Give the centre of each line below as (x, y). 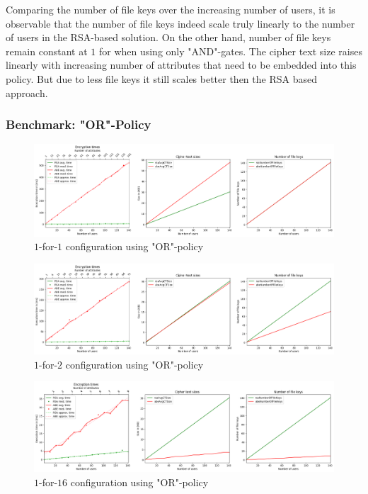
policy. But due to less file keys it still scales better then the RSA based (161, 78)
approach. (27, 92)
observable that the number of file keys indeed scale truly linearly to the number (180, 23)
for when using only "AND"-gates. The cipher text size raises (230, 51)
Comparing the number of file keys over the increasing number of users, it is (171, 9)
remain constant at (47, 51)
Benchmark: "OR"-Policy (79, 124)
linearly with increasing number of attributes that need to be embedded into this (181, 65)
